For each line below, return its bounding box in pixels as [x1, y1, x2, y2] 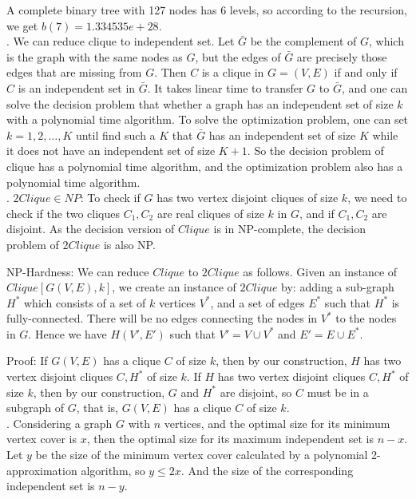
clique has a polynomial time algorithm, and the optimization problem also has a [6, 157, 403, 174]
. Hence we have [28, 325, 107, 342]
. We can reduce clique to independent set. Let [6, 33, 235, 50]
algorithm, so [81, 461, 145, 478]
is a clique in [201, 64, 264, 81]
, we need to [347, 189, 407, 206]
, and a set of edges [210, 294, 305, 311]
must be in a [307, 383, 369, 400]
